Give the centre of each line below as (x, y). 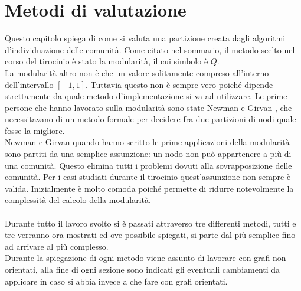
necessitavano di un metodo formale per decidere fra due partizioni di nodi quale (150, 119)
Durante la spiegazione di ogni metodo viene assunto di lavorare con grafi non (145, 258)
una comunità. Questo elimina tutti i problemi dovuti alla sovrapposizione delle (148, 165)
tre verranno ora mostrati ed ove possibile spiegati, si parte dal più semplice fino (150, 235)
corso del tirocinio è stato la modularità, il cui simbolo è (107, 61)
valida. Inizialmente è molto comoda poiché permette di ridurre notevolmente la (149, 188)
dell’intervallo (29, 84)
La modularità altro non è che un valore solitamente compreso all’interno (137, 72)
